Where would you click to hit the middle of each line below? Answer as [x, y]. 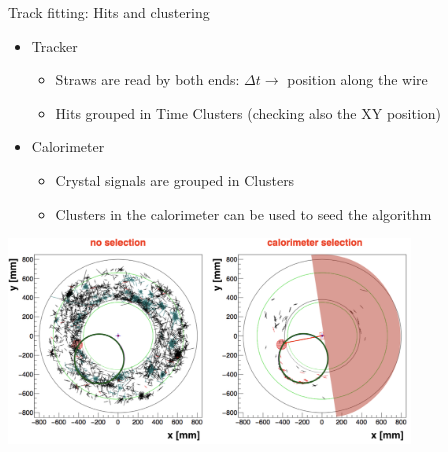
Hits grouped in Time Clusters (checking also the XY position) [248, 112]
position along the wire [357, 79]
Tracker [54, 45]
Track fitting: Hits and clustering [109, 12]
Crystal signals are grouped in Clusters [175, 179]
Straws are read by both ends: [147, 79]
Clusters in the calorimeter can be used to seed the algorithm [243, 213]
